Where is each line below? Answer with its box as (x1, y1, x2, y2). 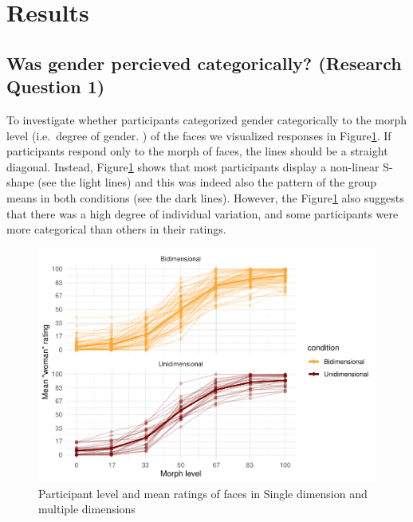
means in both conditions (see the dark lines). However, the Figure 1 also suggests (6, 189, 404, 206)
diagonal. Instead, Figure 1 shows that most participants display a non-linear (6, 158, 380, 175)
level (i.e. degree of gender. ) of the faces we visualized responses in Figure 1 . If (6, 127, 391, 143)
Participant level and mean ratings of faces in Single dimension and (38, 485, 368, 501)
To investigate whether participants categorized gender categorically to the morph (6, 111, 407, 128)
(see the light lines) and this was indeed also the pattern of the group (37, 174, 377, 190)
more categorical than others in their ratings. (6, 221, 226, 237)
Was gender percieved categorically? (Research (6, 50, 402, 75)
